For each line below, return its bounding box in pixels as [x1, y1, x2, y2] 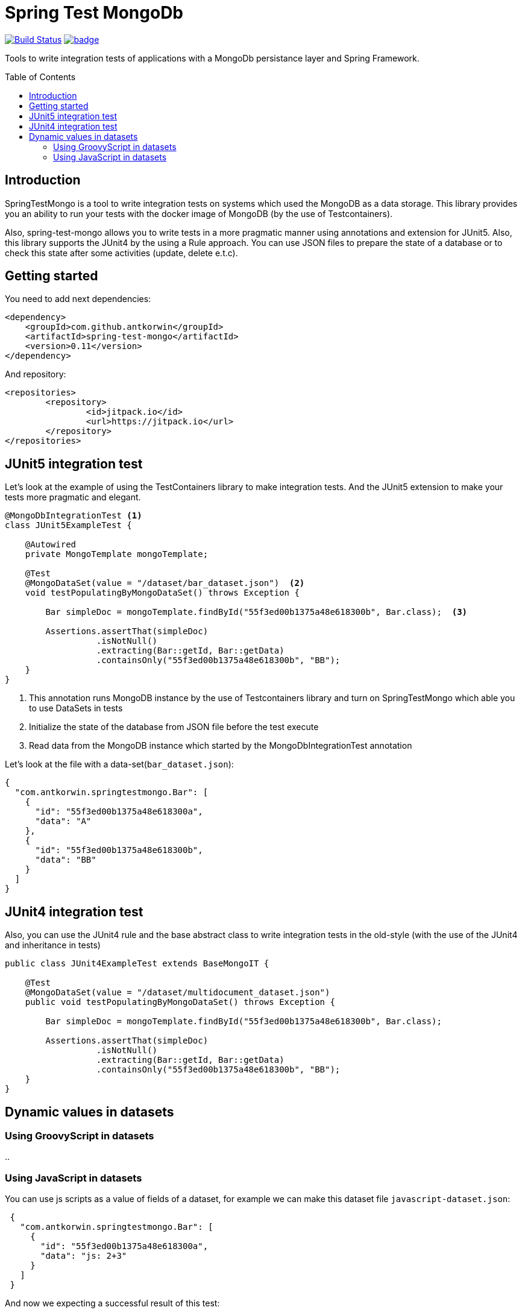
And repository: [5, 369, 66, 380]
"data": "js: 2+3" [40, 1251, 127, 1261]
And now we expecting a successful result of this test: [5, 1298, 220, 1309]
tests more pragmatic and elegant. [5, 492, 141, 503]
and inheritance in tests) [5, 940, 101, 951]
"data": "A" [35, 816, 92, 827]
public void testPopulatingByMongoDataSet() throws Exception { [25, 997, 335, 1007]
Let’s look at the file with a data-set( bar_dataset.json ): [5, 759, 234, 770]
